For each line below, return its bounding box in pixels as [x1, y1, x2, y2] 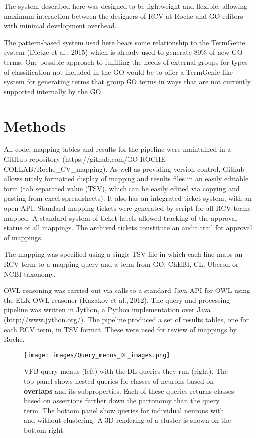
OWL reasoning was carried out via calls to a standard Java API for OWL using [4, 285, 251, 295]
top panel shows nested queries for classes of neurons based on [24, 376, 214, 386]
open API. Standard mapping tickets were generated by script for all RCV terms [4, 203, 251, 213]
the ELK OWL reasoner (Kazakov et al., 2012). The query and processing [4, 294, 230, 305]
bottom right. [24, 424, 65, 435]
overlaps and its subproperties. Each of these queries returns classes [24, 385, 234, 396]
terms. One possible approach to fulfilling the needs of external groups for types [4, 56, 248, 67]
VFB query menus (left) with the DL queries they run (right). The [24, 366, 228, 376]
